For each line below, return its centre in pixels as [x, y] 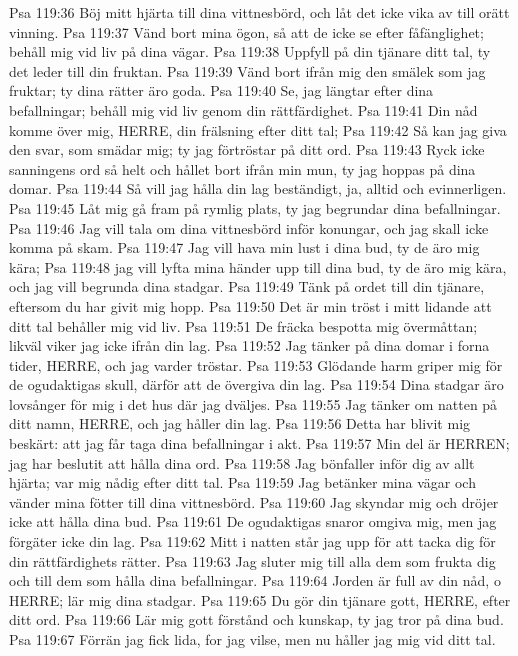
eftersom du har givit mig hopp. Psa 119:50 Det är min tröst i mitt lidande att [250, 305]
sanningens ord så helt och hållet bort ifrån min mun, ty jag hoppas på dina [242, 168]
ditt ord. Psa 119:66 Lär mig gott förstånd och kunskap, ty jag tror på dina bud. [256, 619]
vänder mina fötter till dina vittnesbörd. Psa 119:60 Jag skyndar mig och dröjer [254, 501]
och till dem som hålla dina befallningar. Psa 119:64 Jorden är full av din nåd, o [255, 580]
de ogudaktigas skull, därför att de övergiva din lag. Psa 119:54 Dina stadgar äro [256, 384]
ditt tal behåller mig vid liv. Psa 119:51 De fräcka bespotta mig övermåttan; [243, 325]
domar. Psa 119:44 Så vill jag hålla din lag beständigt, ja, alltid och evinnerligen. [258, 188]
